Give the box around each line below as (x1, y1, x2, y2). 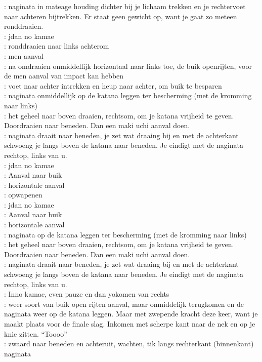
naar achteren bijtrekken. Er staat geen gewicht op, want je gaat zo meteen (4, 11, 237, 21)
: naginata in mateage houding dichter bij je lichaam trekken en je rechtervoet (4, 1, 246, 11)
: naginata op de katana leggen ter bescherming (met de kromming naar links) (4, 229, 247, 239)
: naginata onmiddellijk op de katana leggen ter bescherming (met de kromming (4, 90, 252, 101)
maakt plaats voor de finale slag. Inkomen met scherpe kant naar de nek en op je (4, 318, 255, 329)
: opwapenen (4, 189, 42, 200)
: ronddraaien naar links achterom (4, 41, 109, 51)
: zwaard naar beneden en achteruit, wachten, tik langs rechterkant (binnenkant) (4, 338, 254, 349)
